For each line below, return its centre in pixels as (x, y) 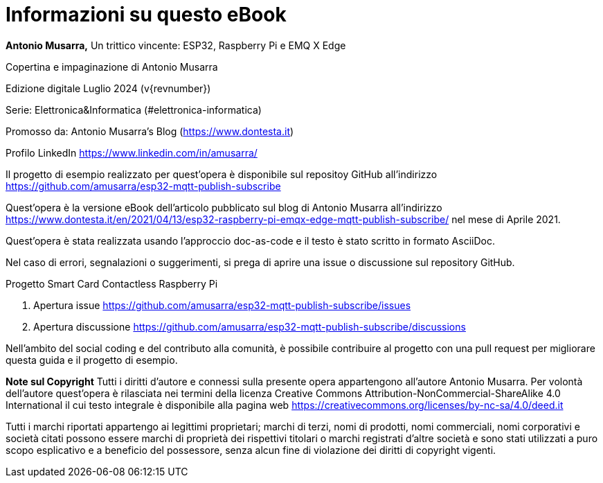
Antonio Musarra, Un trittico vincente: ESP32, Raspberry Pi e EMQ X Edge (176, 45)
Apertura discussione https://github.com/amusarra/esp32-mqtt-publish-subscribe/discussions (250, 326)
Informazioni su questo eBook (146, 15)
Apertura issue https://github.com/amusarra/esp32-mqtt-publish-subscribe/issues (222, 305)
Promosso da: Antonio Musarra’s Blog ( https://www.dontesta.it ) (150, 131)
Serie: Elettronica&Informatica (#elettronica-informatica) (134, 109)
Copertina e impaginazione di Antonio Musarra (112, 67)
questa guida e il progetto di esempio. (92, 360)
